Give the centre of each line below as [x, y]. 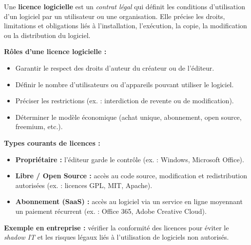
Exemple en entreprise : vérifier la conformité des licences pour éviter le [116, 227]
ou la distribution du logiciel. [47, 35]
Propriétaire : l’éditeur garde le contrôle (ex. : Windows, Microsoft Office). [130, 159]
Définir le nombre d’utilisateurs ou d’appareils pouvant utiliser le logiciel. [125, 84]
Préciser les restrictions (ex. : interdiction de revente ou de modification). [125, 101]
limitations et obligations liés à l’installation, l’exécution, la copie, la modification [125, 26]
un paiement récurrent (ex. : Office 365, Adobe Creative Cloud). [111, 211]
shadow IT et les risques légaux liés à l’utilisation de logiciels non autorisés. [116, 237]
